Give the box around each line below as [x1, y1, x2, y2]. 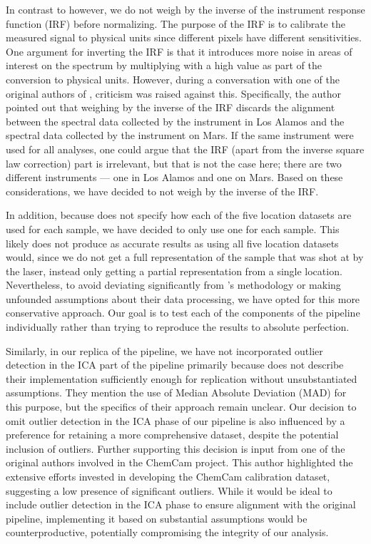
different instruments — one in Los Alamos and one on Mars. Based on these [6, 170, 343, 185]
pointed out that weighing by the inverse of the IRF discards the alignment [6, 100, 335, 115]
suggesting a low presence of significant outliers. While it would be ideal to [6, 483, 332, 498]
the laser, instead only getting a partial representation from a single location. [6, 263, 342, 278]
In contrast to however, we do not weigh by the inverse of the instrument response [6, 2, 365, 16]
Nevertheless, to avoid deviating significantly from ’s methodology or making [6, 277, 341, 292]
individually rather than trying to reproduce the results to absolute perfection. [6, 319, 350, 334]
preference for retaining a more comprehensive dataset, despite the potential [6, 427, 339, 442]
